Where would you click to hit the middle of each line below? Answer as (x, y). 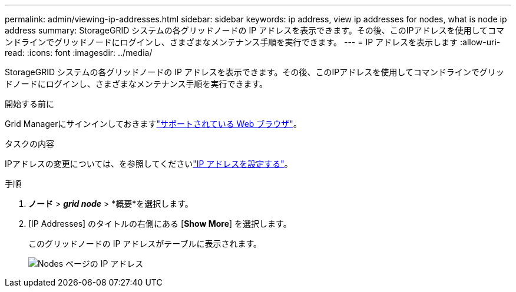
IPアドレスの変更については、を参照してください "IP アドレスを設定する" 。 (149, 164)
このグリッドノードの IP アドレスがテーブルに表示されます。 (145, 244)
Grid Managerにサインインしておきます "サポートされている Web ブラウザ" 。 (153, 124)
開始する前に (29, 104)
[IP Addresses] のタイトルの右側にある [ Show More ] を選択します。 (160, 224)
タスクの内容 (29, 144)
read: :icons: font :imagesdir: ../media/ (79, 53)
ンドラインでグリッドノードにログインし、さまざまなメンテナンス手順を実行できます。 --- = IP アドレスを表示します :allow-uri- (253, 42)
